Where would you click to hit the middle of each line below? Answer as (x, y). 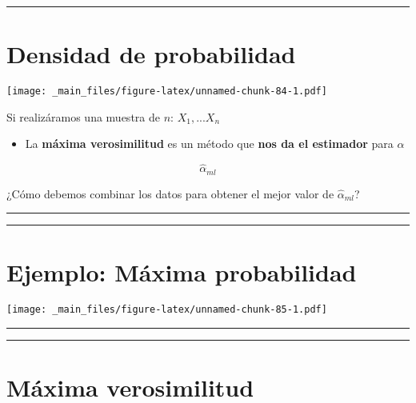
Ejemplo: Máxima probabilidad (182, 272)
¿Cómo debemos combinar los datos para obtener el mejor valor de (170, 193)
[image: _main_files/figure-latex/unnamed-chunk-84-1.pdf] (167, 92)
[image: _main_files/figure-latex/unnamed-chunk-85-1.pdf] (167, 310)
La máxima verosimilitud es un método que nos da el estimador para (209, 144)
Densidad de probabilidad (151, 54)
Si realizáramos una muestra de (83, 116)
